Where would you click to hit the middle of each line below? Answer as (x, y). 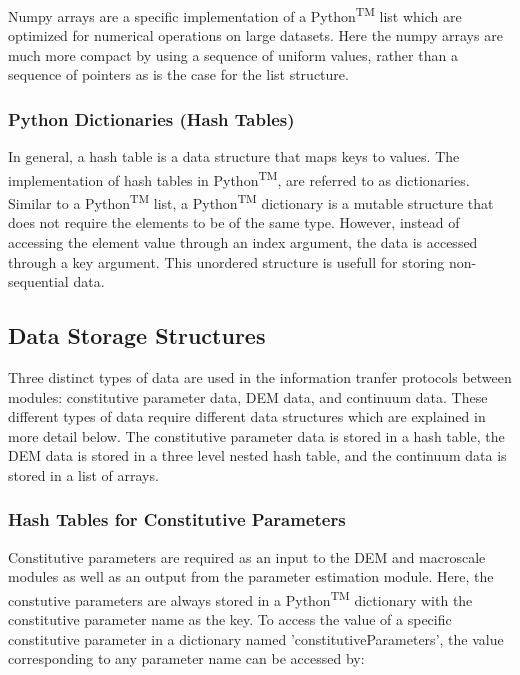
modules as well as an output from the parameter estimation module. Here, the (251, 576)
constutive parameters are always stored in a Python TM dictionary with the (240, 598)
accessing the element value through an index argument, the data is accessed (243, 241)
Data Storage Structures (137, 335)
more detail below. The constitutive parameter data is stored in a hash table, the (256, 435)
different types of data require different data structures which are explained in (247, 416)
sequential (38, 281)
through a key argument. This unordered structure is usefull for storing (226, 261)
